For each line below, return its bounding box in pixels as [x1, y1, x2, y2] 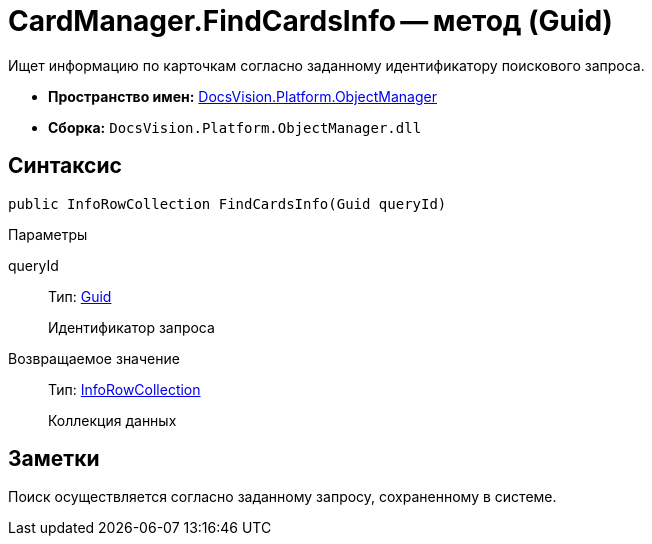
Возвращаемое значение [8, 349, 180, 367]
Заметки [8, 446, 100, 472]
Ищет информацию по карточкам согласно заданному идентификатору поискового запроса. [8, 56, 645, 74]
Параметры [8, 225, 88, 243]
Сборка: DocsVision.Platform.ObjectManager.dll [48, 118, 422, 136]
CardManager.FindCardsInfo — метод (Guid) [8, 4, 613, 38]
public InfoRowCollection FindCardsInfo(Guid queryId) [8, 195, 447, 212]
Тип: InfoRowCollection [48, 380, 201, 398]
